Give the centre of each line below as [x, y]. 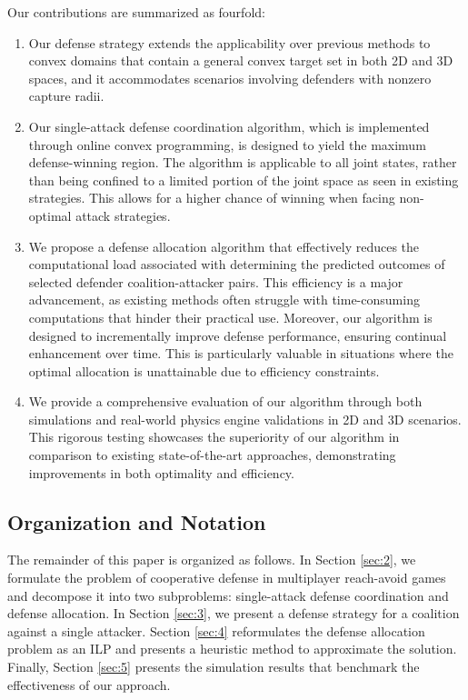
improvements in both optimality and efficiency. [161, 472]
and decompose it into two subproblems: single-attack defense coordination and [228, 595]
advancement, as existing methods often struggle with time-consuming [224, 300]
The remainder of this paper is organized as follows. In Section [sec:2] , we [212, 560]
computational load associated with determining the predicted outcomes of [237, 264]
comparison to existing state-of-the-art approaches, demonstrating [212, 455]
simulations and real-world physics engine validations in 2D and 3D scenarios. [245, 419]
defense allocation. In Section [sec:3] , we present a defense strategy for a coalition [234, 613]
